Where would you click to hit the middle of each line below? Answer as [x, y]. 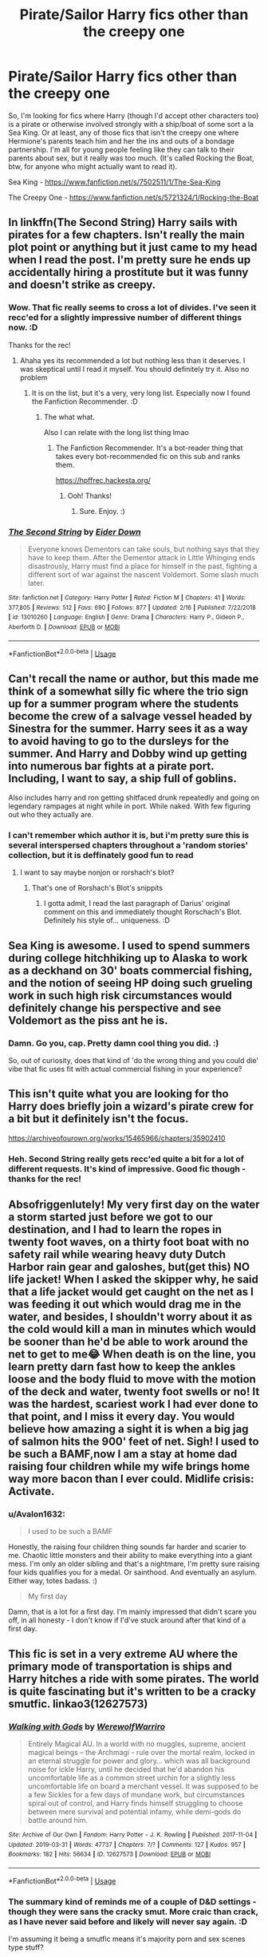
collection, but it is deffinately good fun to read [101, 855]
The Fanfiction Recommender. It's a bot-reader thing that [149, 448]
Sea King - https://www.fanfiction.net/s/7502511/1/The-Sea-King [114, 182]
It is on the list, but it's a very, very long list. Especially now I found [141, 393]
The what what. [69, 417]
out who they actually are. [51, 815]
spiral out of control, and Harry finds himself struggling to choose [135, 1803]
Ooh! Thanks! [89, 496]
